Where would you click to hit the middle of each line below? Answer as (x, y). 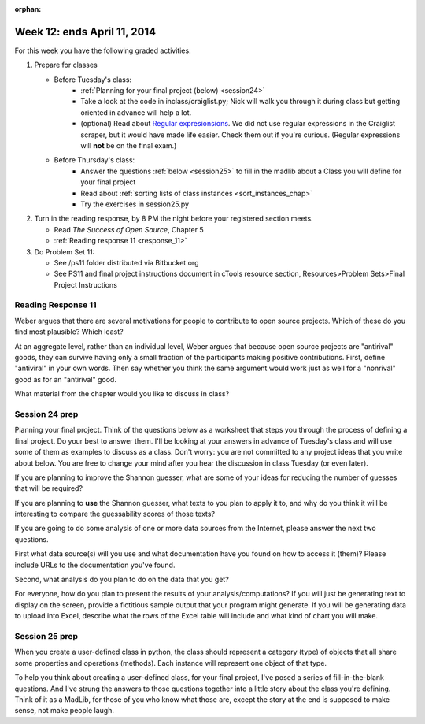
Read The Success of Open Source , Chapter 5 (129, 229)
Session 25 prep (46, 636)
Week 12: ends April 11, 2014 (85, 32)
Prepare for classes (66, 65)
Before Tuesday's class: (93, 80)
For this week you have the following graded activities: (103, 50)
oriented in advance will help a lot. (136, 112)
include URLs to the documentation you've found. (95, 565)
